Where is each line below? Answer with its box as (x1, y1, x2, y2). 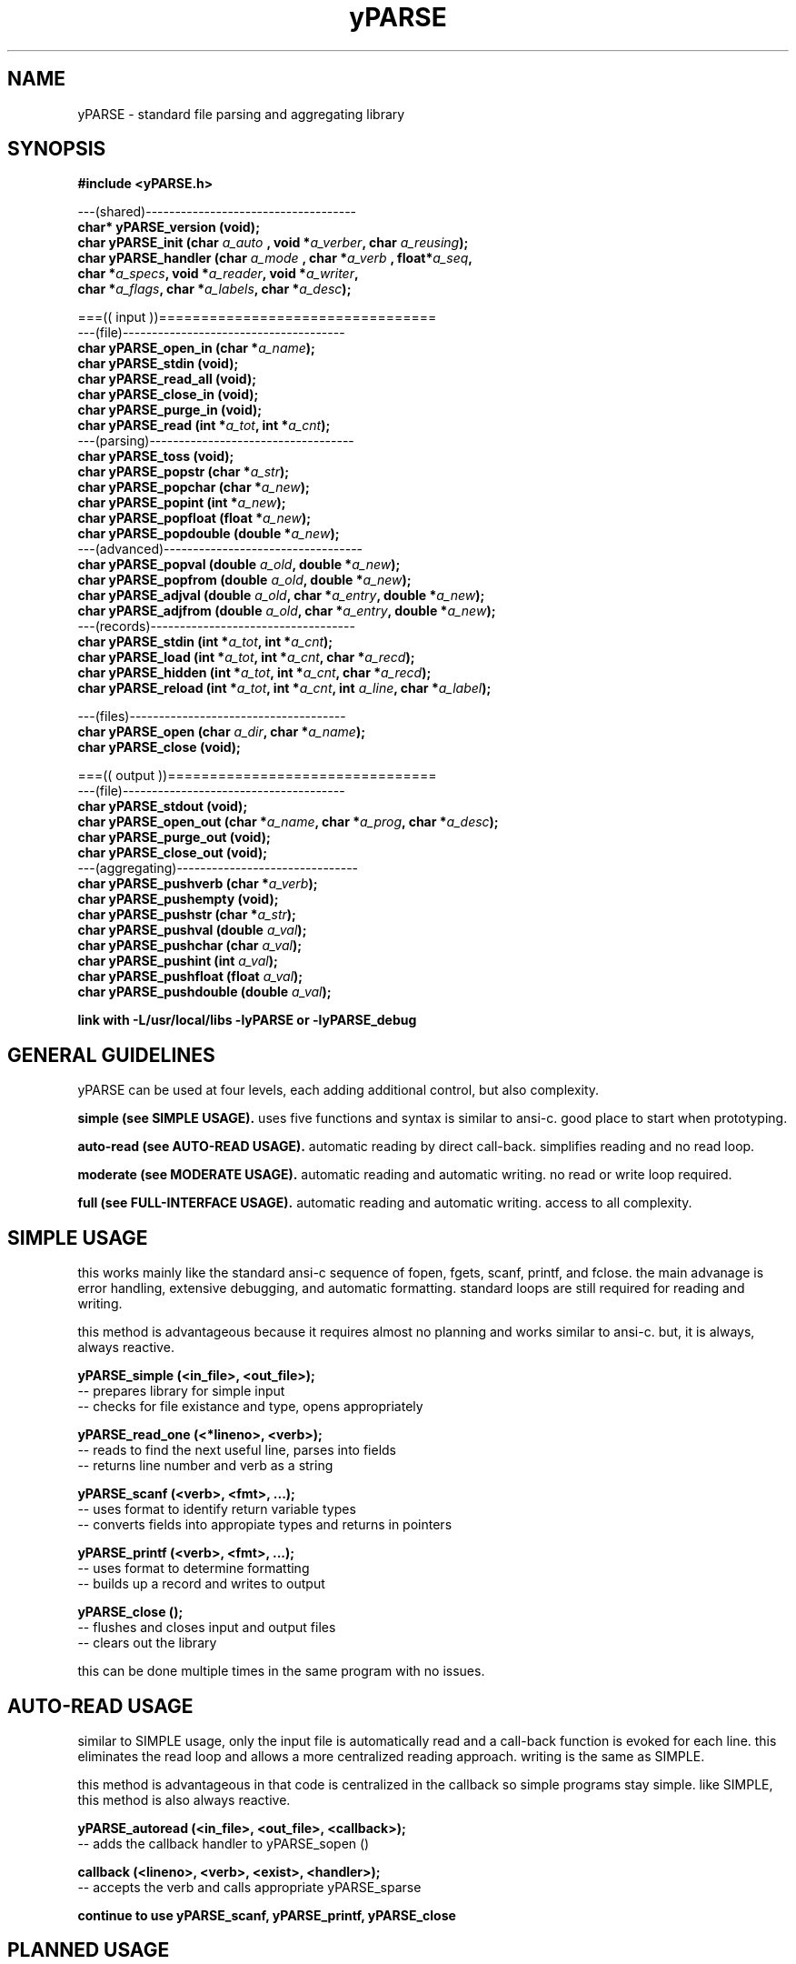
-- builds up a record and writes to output (77, 1576, 325, 1592)
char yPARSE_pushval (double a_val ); (77, 922, 307, 938)
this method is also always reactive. (77, 1791, 291, 1808)
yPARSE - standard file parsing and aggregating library (77, 105, 405, 122)
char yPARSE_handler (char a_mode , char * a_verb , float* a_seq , (77, 250, 473, 266)
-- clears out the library (77, 1635, 217, 1651)
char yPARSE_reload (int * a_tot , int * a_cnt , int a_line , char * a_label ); (77, 680, 492, 696)
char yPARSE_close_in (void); (77, 386, 259, 403)
